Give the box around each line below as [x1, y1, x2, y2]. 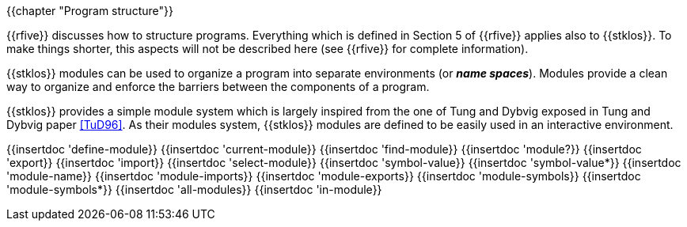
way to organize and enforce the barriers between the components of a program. [6, 80, 430, 93]
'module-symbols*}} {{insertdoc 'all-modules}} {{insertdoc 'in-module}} [6, 183, 382, 196]
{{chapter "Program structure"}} [6, 4, 173, 17]
